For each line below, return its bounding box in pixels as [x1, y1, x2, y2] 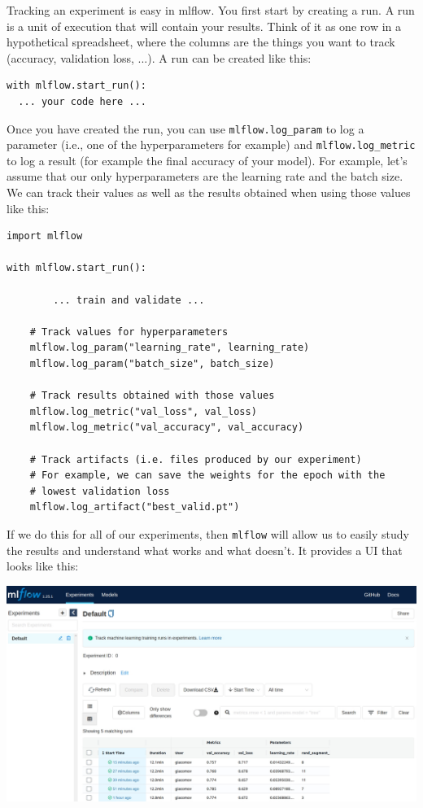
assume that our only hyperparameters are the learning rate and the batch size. [7, 168, 403, 185]
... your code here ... [18, 95, 146, 107]
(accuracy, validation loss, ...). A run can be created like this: [7, 49, 312, 66]
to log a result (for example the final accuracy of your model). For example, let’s [7, 151, 408, 168]
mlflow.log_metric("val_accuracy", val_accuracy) [29, 421, 304, 434]
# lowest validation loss [29, 485, 170, 497]
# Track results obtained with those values [29, 390, 275, 402]
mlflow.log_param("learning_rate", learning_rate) [29, 342, 310, 354]
